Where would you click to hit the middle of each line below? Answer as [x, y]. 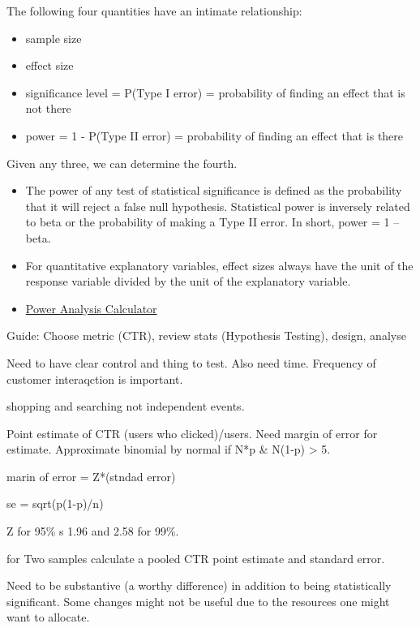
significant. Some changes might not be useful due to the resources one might [198, 601]
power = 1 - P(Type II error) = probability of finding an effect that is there [214, 135]
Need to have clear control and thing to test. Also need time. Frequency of [191, 362]
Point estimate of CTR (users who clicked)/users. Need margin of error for [192, 433]
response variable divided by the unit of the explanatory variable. [188, 281]
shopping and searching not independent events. [126, 406]
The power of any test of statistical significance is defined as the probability [214, 190]
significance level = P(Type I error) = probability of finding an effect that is [215, 92]
